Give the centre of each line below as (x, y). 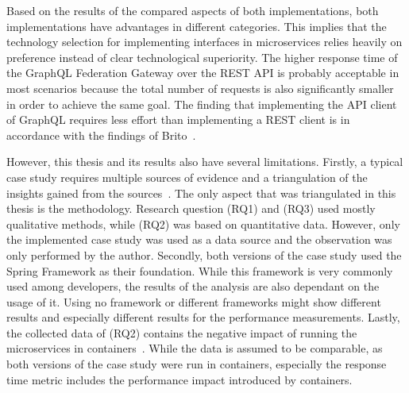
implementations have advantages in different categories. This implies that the (197, 26)
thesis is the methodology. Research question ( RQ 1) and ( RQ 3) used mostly (191, 208)
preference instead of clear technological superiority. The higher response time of (202, 57)
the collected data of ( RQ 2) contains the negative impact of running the (182, 332)
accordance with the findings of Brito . (101, 135)
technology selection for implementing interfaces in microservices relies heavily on (204, 42)
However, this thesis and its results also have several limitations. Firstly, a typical (205, 162)
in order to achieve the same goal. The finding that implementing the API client (202, 104)
